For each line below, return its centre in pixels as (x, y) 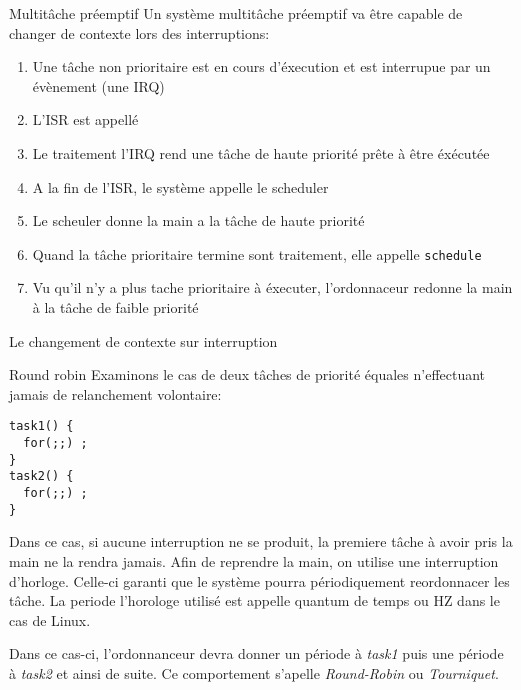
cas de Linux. (50, 619)
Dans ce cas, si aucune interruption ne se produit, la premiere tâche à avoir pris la (261, 541)
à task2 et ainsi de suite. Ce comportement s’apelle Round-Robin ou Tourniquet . (254, 672)
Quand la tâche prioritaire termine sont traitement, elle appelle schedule (257, 253)
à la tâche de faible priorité (115, 307)
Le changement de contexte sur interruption (143, 340)
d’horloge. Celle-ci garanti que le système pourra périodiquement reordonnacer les (259, 580)
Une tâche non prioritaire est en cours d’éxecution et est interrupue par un (261, 66)
